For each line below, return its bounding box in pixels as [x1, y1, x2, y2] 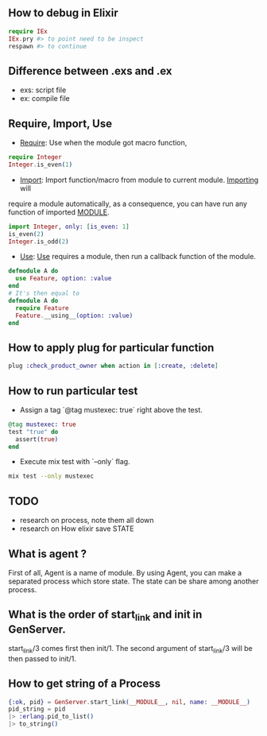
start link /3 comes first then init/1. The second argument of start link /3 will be [8, 643, 253, 655]
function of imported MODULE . [8, 207, 110, 217]
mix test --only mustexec [8, 472, 94, 480]
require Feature [15, 304, 69, 312]
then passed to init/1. [8, 653, 77, 663]
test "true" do [8, 428, 59, 436]
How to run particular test [8, 384, 138, 397]
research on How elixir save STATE [19, 524, 134, 533]
